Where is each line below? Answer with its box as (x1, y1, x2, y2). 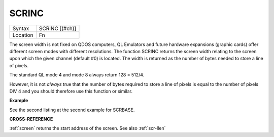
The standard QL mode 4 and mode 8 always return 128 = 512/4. (9, 72, 145, 78)
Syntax (12, 25, 29, 32)
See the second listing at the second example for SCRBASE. (9, 107, 135, 113)
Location (12, 31, 33, 38)
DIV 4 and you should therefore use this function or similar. (9, 88, 133, 94)
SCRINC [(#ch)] (39, 25, 77, 32)
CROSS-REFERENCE (9, 116, 53, 122)
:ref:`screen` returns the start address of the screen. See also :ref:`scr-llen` (9, 125, 166, 131)
